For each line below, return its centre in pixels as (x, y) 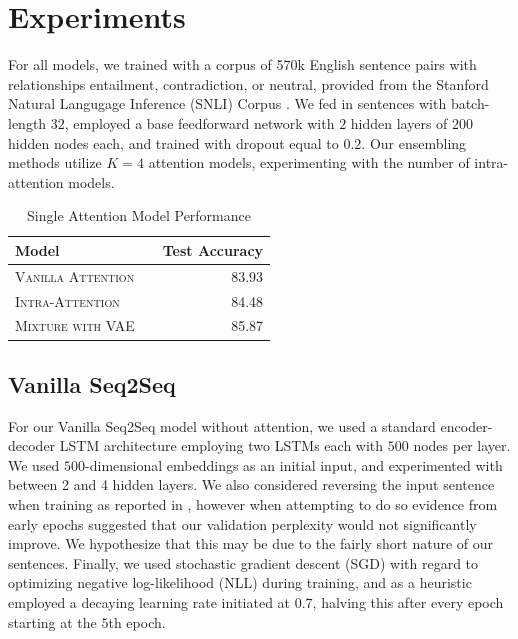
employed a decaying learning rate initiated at (149, 602)
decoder (32, 445)
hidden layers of (399, 122)
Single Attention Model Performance (139, 215)
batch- (470, 103)
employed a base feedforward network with (204, 122)
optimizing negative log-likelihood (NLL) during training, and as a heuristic (240, 582)
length (27, 122)
